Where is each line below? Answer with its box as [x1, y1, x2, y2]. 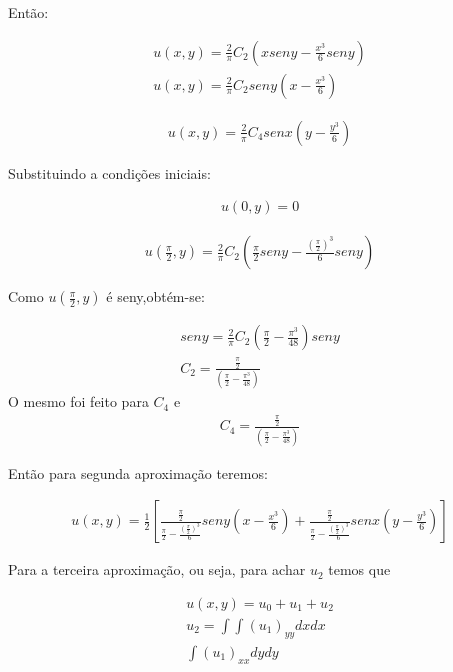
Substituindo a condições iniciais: [8, 162, 211, 183]
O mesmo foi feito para [8, 391, 149, 412]
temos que [328, 559, 391, 580]
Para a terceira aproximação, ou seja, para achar [8, 559, 306, 580]
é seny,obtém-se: [106, 286, 205, 307]
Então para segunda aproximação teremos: [8, 462, 268, 483]
